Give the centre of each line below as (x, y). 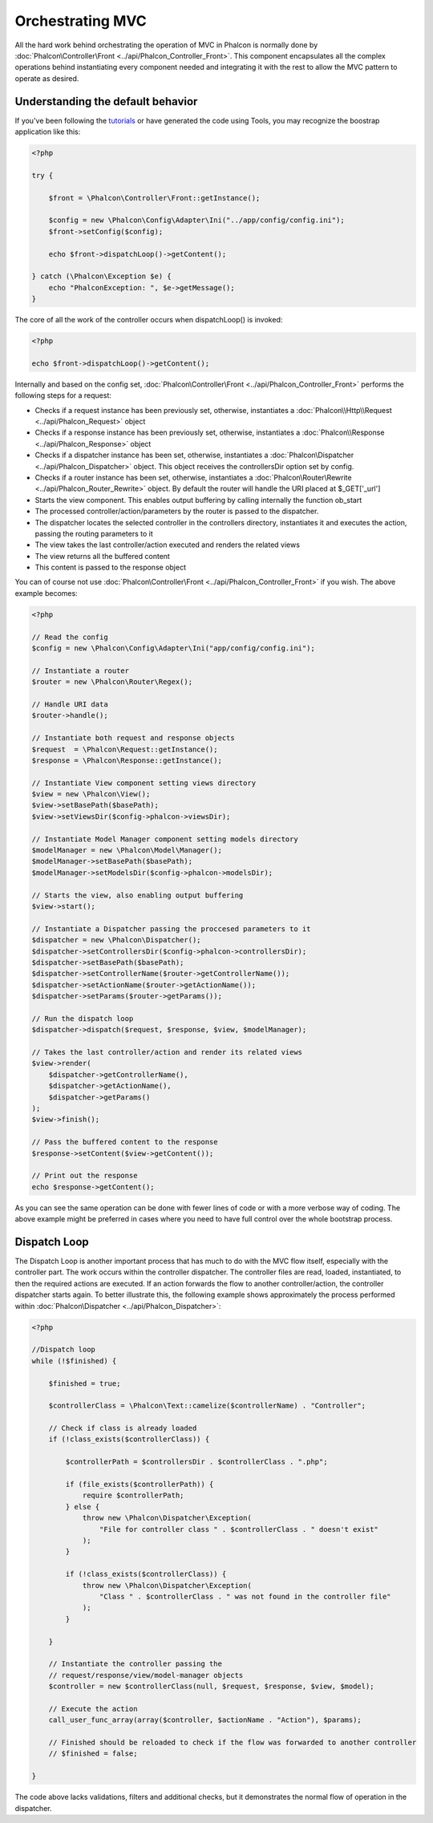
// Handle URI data (70, 704)
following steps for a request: (63, 395)
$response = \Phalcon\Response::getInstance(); (127, 760)
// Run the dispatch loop (83, 1018)
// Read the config (70, 637)
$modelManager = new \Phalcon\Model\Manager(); (127, 851)
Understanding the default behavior (106, 101)
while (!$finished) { (74, 1361)
